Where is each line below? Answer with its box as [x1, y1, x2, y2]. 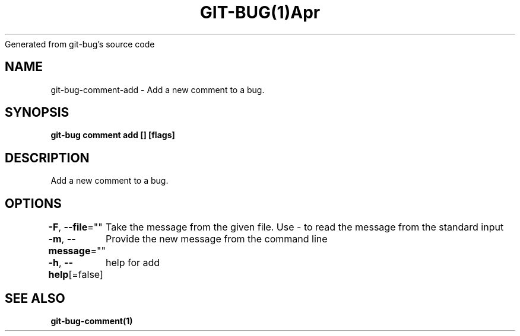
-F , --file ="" [48, 221, 103, 233]
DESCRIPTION [5, 150, 90, 165]
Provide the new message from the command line [106, 233, 328, 245]
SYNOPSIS [5, 105, 69, 120]
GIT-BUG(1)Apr [199, 2, 321, 23]
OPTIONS [5, 196, 62, 211]
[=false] [68, 268, 103, 281]
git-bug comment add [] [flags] [50, 130, 175, 140]
